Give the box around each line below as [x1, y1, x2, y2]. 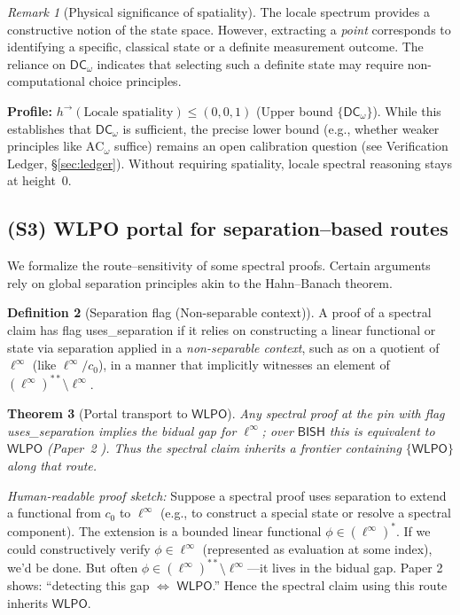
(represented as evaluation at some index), [202, 540, 433, 558]
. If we [395, 522, 431, 541]
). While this [372, 101, 441, 120]
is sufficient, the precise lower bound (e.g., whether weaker [122, 119, 440, 137]
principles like [7, 136, 82, 155]
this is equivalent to [329, 421, 435, 440]
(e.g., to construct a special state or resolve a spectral [160, 503, 451, 522]
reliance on [7, 54, 66, 73]
